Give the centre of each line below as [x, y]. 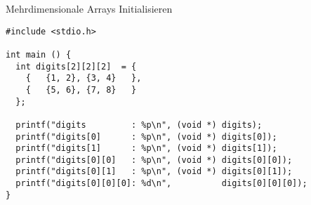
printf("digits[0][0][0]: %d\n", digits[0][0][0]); [161, 184]
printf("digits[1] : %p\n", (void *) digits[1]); [146, 148]
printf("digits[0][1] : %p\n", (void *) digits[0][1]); [154, 172]
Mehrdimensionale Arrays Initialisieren [89, 8]
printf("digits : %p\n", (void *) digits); [139, 125]
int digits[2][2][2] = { [76, 66]
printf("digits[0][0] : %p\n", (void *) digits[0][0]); [154, 160]
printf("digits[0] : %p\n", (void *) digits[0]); [146, 137]
